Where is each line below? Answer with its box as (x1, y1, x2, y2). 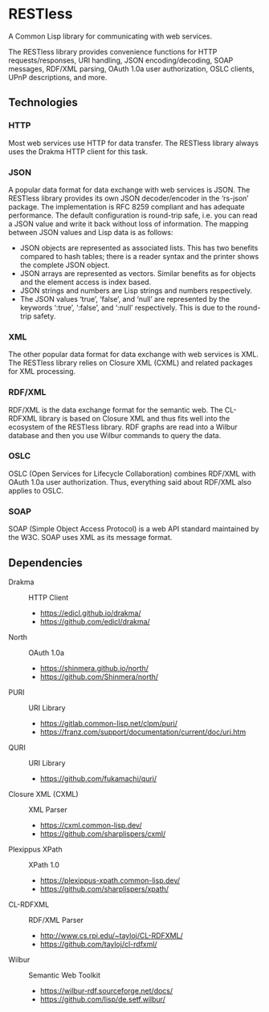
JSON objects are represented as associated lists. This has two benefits (19, 242, 259, 253)
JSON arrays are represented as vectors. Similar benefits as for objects (19, 268, 256, 278)
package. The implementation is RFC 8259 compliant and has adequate (8, 201, 245, 211)
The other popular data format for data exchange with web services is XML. (8, 350, 259, 360)
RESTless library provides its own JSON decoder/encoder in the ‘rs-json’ (8, 193, 249, 203)
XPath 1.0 (28, 860, 60, 869)
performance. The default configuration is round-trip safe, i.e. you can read (8, 210, 259, 220)
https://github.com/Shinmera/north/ (39, 672, 159, 681)
